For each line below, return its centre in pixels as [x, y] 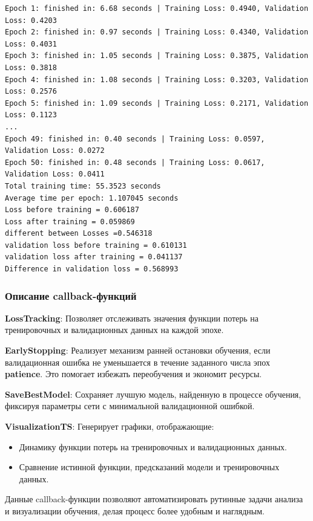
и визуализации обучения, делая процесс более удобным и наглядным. [135, 511]
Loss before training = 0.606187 [72, 210]
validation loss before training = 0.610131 [96, 245]
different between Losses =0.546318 [79, 234]
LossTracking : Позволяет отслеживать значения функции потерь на [132, 318]
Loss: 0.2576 [31, 92]
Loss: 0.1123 [31, 115]
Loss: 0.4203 [31, 20]
